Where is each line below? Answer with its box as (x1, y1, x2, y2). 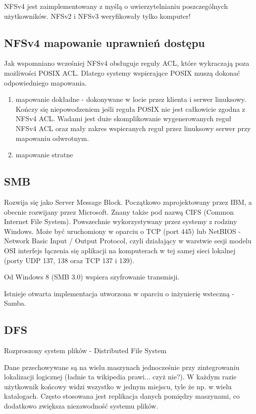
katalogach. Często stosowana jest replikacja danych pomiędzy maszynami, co (4, 391, 240, 401)
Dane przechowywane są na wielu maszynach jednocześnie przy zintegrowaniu (4, 362, 240, 372)
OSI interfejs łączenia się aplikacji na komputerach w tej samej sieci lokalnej (4, 245, 236, 255)
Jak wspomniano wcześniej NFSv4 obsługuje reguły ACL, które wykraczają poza (4, 58, 250, 68)
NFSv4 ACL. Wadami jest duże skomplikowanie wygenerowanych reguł (15, 113, 232, 124)
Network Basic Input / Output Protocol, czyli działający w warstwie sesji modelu (4, 235, 252, 246)
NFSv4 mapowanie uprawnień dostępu (4, 35, 205, 50)
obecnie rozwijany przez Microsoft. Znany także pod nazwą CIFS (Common (4, 206, 234, 217)
